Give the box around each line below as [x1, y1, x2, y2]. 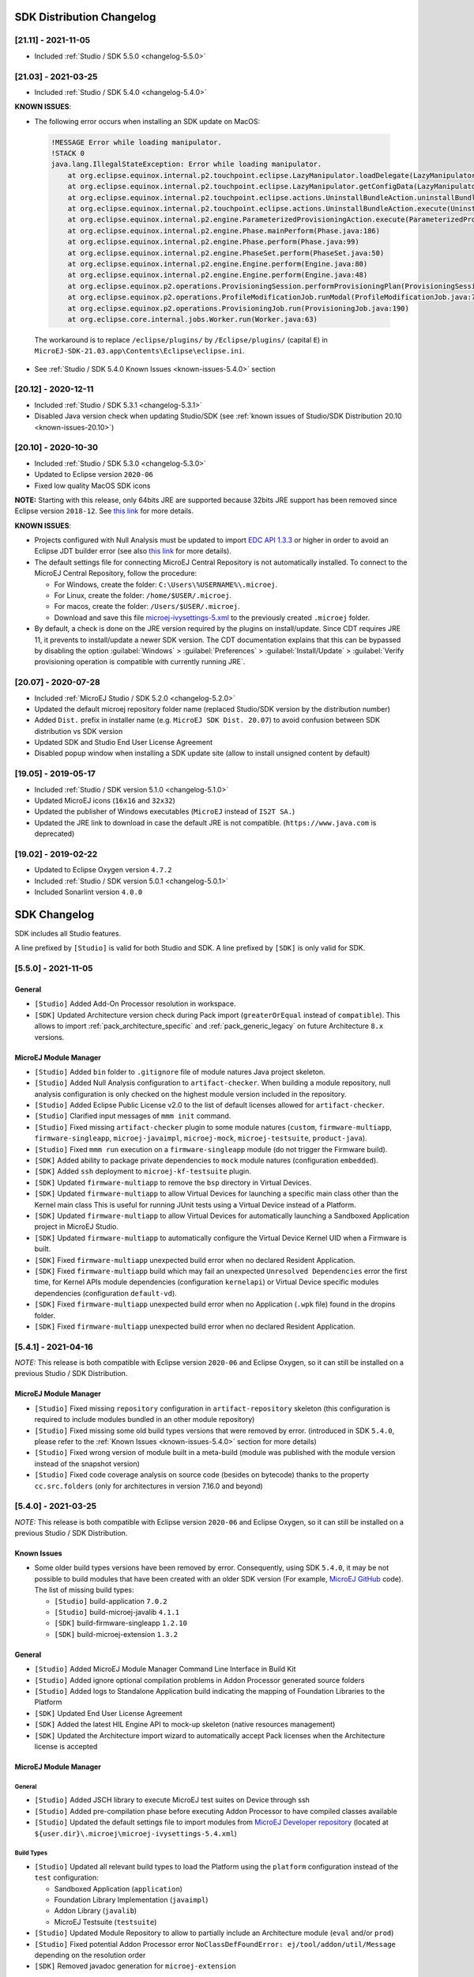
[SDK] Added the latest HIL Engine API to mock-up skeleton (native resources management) [34, 1720, 336, 1729]
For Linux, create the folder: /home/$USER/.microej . [54, 591, 232, 600]
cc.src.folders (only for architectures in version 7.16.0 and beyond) [34, 1481, 264, 1491]
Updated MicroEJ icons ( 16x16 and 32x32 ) [34, 796, 175, 806]
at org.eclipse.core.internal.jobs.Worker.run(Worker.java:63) [67, 315, 318, 323]
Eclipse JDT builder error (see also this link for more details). [34, 546, 232, 556]
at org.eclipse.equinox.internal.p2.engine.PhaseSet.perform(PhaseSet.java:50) [67, 248, 385, 257]
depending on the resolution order [34, 1950, 146, 1960]
